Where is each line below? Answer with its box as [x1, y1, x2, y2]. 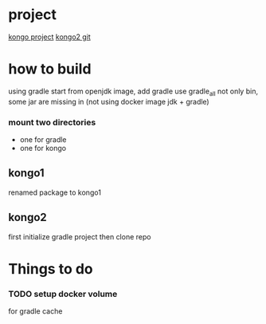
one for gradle [19, 134, 67, 144]
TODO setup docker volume [8, 288, 118, 299]
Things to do [8, 259, 93, 278]
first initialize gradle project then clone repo [8, 231, 151, 241]
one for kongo [19, 143, 66, 152]
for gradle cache [8, 306, 63, 316]
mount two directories [8, 117, 96, 128]
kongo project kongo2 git [8, 32, 92, 41]
